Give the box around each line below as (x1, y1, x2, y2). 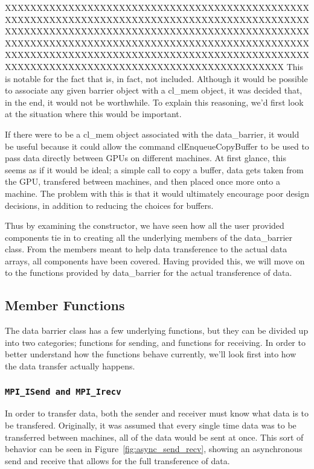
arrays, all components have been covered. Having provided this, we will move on (5, 254, 305, 267)
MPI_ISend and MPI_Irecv (5, 386, 121, 397)
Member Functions (5, 296, 125, 314)
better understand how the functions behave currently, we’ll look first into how (5, 348, 296, 360)
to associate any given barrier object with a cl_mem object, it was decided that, (5, 84, 303, 97)
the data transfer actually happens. (5, 360, 135, 372)
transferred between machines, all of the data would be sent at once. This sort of (5, 430, 304, 443)
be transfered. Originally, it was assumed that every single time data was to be (5, 419, 296, 432)
